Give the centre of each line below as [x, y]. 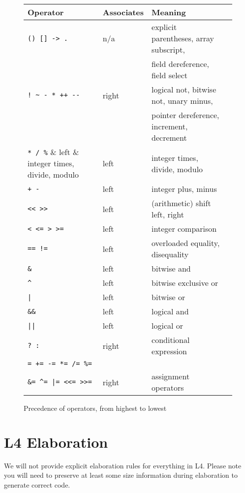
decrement [169, 138]
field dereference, [181, 64]
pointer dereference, [185, 115]
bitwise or [168, 297]
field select [170, 75]
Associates [123, 12]
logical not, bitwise [184, 89]
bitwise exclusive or [185, 283]
